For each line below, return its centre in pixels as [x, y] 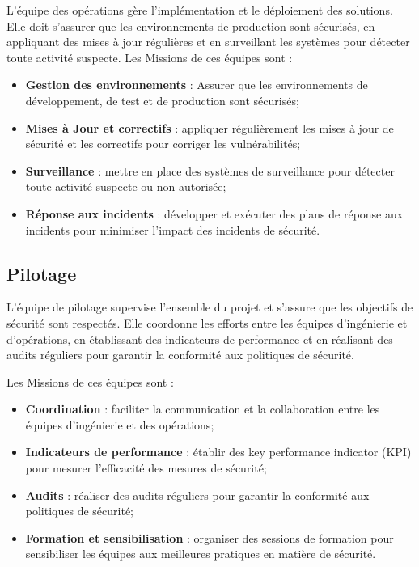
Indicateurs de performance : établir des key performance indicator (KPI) [218, 452]
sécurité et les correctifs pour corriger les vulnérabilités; [163, 144]
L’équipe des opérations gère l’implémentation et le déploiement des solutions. [200, 10]
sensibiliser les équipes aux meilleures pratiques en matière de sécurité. [201, 554]
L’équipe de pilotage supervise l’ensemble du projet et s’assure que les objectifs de [210, 307]
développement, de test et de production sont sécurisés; [162, 100]
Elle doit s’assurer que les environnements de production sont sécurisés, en [191, 25]
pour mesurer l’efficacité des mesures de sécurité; [146, 468]
